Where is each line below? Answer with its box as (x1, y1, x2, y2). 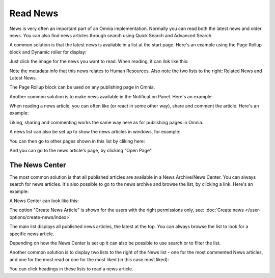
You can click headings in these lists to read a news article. (9, 266, 133, 272)
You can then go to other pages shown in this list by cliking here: (9, 138, 145, 144)
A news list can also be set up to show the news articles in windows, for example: (9, 129, 181, 135)
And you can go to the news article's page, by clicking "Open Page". (9, 148, 153, 154)
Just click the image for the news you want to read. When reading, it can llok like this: (9, 59, 189, 65)
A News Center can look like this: (9, 198, 79, 204)
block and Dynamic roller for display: (9, 49, 87, 55)
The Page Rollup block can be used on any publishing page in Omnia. (9, 84, 155, 90)
